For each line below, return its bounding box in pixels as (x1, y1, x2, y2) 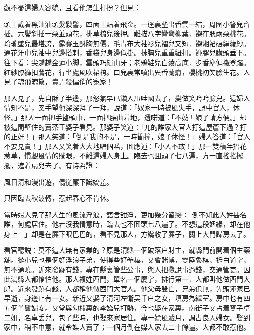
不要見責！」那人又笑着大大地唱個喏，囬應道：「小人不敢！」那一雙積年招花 (4, 141, 247, 151)
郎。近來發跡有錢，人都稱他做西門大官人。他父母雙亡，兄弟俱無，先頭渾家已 (4, 283, 250, 293)
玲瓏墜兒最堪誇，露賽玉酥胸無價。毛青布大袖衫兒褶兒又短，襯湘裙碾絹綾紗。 (4, 38, 250, 48)
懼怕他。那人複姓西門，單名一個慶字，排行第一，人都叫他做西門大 (38, 274, 250, 284)
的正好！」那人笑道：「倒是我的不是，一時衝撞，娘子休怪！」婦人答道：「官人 (4, 131, 250, 142)
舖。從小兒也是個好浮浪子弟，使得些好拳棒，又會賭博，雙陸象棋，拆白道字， (4, 255, 250, 265)
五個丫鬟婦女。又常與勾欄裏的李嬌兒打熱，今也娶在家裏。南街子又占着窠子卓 (4, 303, 250, 313)
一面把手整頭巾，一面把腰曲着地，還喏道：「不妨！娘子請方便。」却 (34, 112, 247, 122)
